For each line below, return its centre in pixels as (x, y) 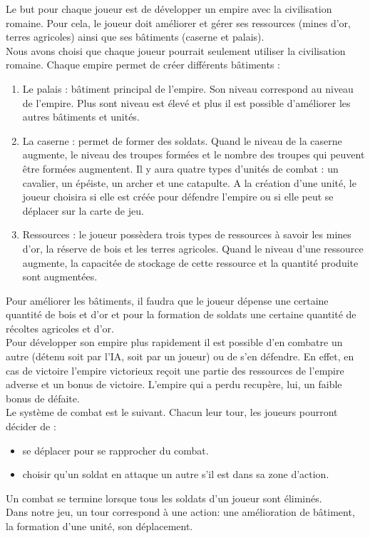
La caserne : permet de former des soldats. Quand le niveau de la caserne (182, 140)
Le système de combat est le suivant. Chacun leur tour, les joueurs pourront (172, 412)
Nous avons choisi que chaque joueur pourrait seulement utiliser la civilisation (176, 50)
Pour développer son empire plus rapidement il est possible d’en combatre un (174, 342)
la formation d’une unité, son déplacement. (99, 526)
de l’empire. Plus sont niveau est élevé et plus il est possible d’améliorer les (186, 102)
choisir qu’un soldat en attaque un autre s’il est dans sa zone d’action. (176, 474)
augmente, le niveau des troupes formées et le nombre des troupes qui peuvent (194, 154)
